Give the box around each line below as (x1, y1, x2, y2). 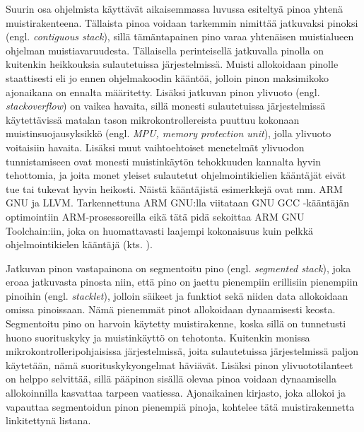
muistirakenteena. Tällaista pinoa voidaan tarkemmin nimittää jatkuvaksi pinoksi (6, 15, 358, 30)
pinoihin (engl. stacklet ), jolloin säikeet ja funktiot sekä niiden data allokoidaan (6, 288, 348, 303)
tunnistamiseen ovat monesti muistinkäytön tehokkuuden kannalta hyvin (6, 153, 322, 168)
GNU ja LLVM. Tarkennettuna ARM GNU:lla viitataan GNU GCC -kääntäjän (6, 195, 350, 210)
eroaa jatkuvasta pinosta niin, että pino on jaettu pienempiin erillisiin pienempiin (6, 274, 358, 289)
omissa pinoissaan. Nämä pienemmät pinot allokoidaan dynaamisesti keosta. (6, 302, 336, 317)
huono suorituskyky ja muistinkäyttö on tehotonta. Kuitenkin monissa (6, 329, 310, 344)
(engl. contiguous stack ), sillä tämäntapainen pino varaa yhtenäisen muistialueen (6, 29, 354, 44)
